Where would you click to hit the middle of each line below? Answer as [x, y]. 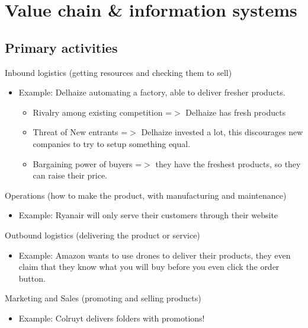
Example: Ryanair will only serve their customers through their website [148, 215]
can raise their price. [70, 175]
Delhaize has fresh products [236, 112]
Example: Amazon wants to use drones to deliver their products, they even [155, 255]
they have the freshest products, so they [228, 163]
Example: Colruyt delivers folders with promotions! [112, 318]
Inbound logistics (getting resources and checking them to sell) [118, 72]
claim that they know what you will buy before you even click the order [149, 267]
